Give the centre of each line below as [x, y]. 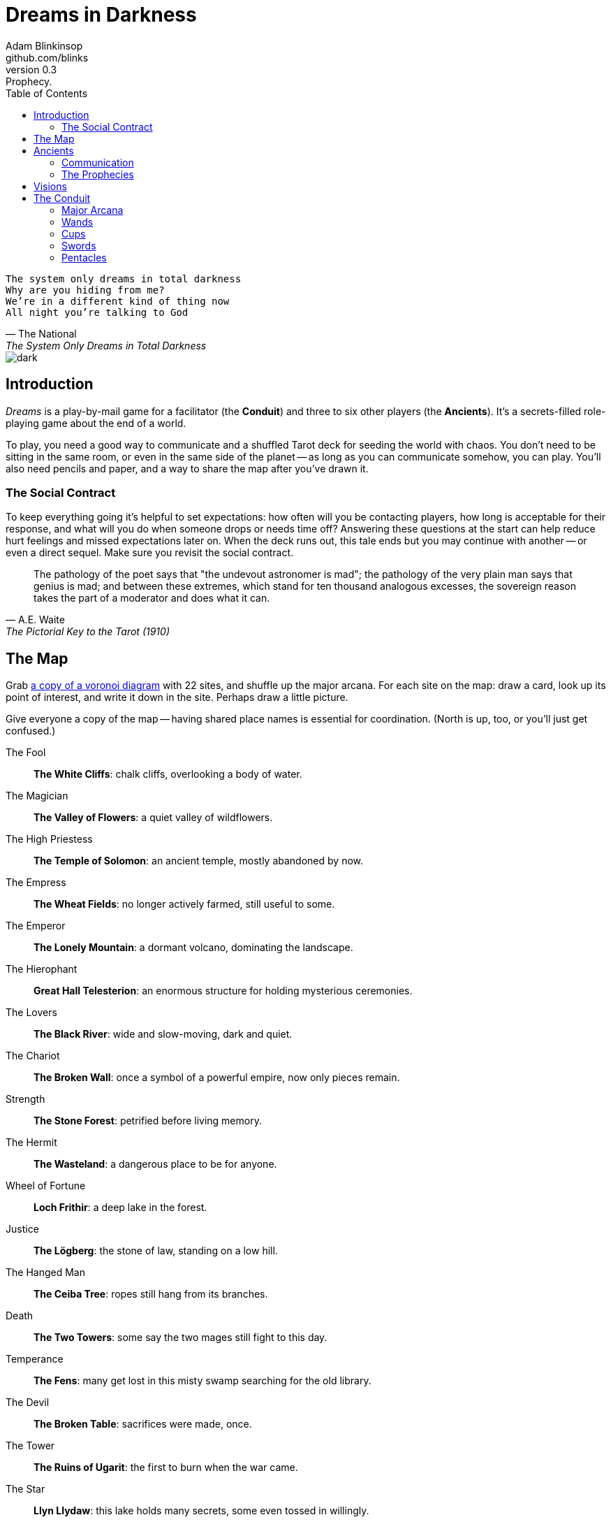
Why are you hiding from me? [85, 290]
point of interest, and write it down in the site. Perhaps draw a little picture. [177, 697]
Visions [50, 186]
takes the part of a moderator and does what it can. [152, 598]
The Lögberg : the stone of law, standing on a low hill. [156, 1251]
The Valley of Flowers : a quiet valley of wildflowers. [153, 818]
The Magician [37, 796]
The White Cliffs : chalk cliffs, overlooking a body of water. [168, 774]
